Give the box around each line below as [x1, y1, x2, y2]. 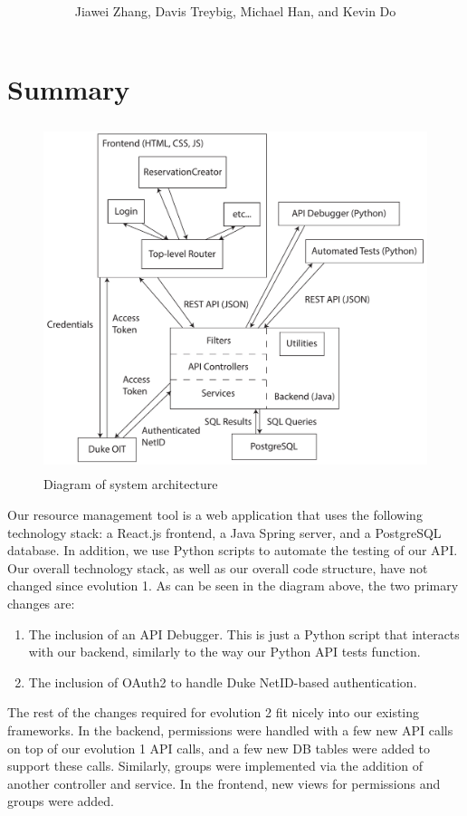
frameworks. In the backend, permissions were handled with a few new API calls [7, 720, 453, 739]
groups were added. [7, 792, 114, 811]
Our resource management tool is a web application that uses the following [7, 505, 423, 524]
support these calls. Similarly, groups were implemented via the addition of [7, 756, 423, 775]
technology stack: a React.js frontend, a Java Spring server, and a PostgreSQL [7, 523, 442, 542]
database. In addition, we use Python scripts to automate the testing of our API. [7, 541, 458, 560]
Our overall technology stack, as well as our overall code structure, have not [7, 558, 428, 577]
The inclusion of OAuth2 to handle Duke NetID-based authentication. [28, 672, 417, 691]
